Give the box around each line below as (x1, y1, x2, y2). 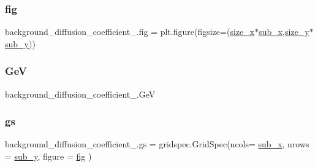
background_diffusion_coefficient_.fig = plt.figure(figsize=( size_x (5, 25, 255, 38)
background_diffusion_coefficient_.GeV (5, 87, 156, 100)
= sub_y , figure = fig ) (5, 150, 92, 163)
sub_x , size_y (259, 25, 309, 38)
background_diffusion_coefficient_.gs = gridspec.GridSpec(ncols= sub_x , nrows (5, 138, 309, 150)
